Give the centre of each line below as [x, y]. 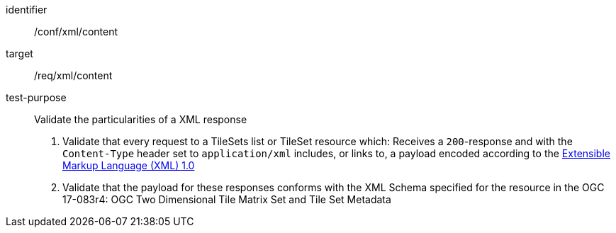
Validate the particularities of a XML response [141, 119]
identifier [27, 10]
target [19, 53]
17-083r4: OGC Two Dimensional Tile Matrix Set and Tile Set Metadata [227, 199]
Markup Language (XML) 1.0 [129, 165]
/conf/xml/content [76, 32]
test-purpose [36, 97]
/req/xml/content [73, 75]
